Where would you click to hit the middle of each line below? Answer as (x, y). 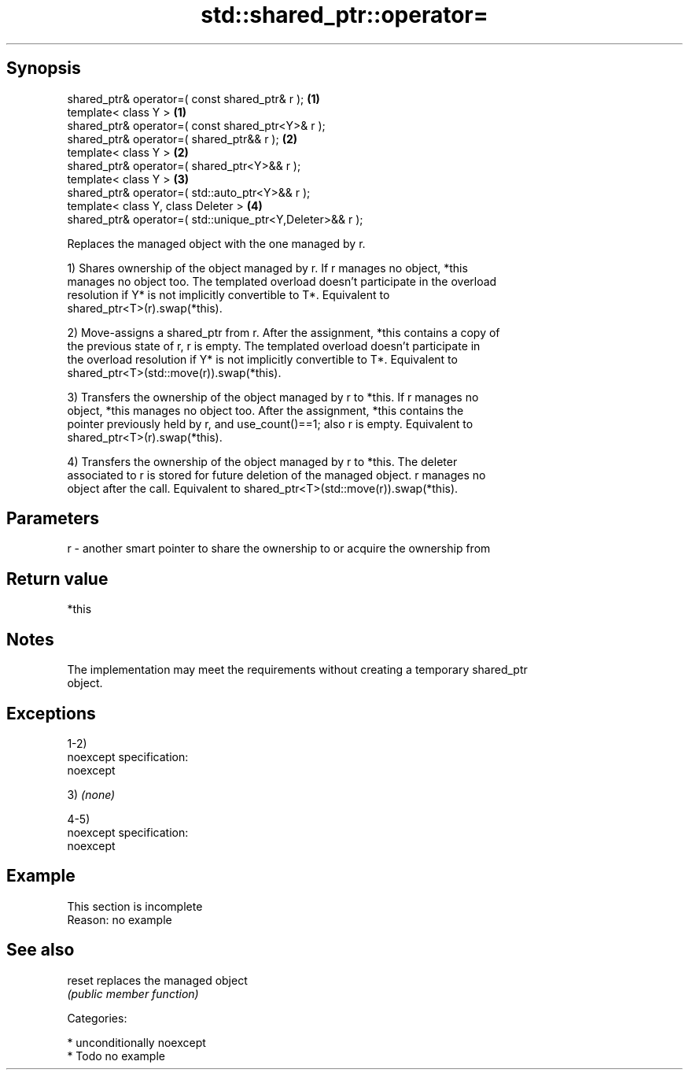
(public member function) (133, 993)
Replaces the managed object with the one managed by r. (216, 243)
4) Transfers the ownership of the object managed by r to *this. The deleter (262, 461)
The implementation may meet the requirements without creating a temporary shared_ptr (297, 670)
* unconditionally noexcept (136, 1042)
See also (41, 950)
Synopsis (44, 68)
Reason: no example (120, 919)
